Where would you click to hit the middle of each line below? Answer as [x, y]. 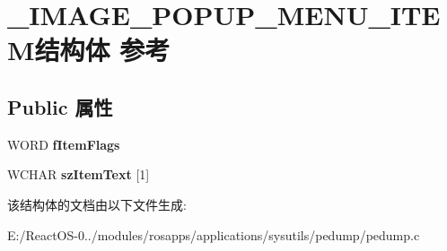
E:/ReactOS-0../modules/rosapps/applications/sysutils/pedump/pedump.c [214, 234]
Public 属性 [60, 106]
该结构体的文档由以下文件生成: [97, 204]
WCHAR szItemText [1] [79, 174]
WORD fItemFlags [64, 144]
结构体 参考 [102, 50]
